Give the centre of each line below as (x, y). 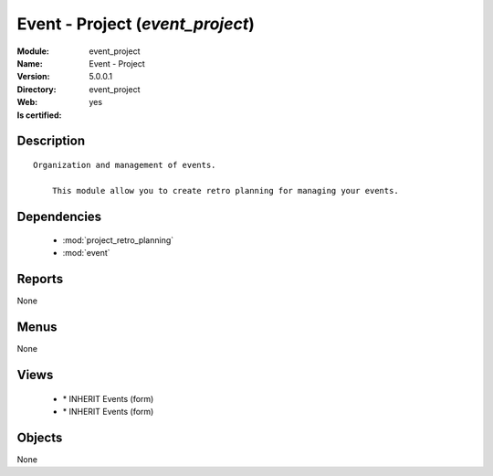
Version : (33, 77)
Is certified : (39, 115)
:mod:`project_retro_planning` (118, 240)
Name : (30, 63)
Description (51, 141)
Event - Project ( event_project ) (136, 24)
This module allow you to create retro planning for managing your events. (225, 190)
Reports (40, 279)
